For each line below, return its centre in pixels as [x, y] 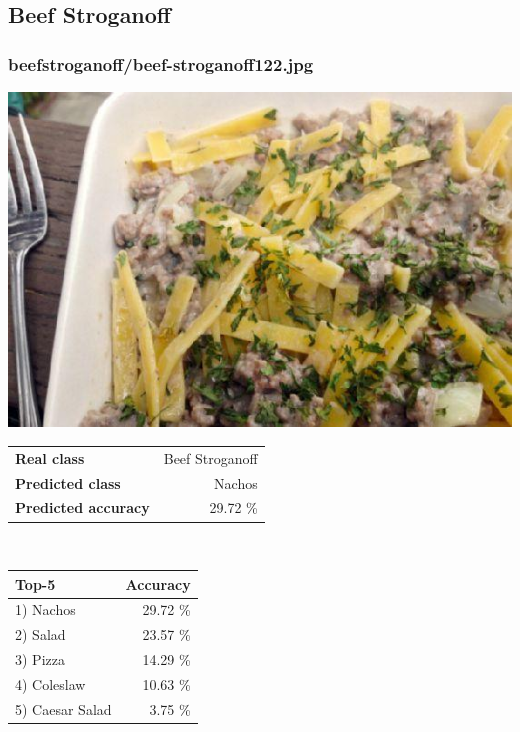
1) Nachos [45, 609]
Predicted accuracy [82, 507]
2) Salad [40, 634]
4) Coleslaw [50, 683]
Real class [50, 457]
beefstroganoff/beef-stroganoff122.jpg [161, 63]
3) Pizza [40, 659]
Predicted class [68, 482]
